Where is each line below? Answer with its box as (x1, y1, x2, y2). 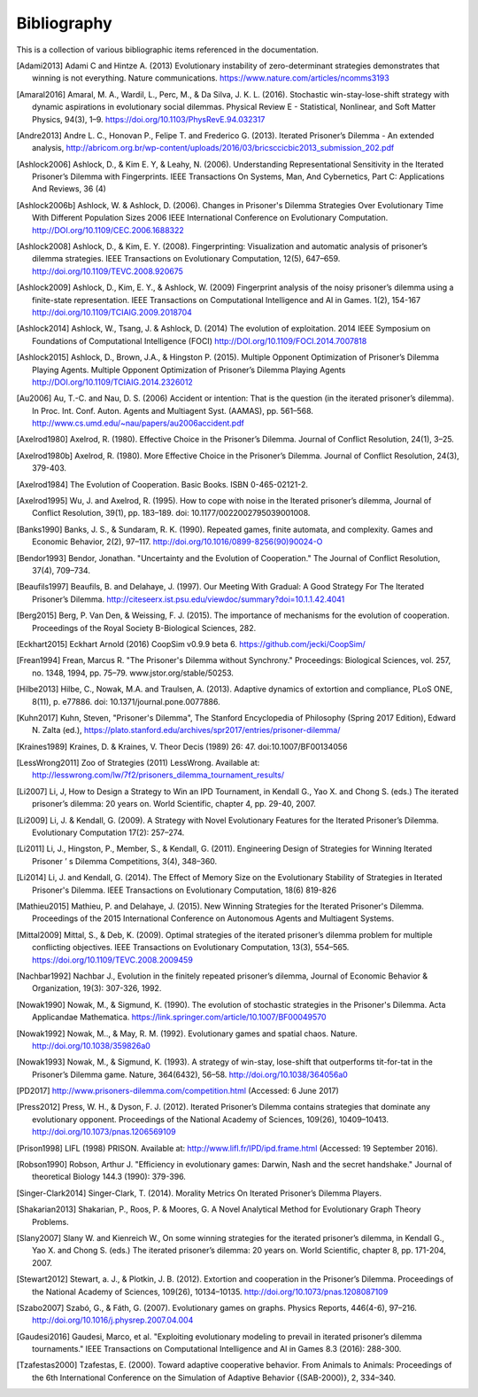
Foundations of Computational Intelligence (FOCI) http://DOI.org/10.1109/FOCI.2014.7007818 (32, 335, 367, 346)
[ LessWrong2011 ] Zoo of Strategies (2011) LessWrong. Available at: (16, 758, 260, 769)
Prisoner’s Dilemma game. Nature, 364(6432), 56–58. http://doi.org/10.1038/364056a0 (32, 1069, 349, 1080)
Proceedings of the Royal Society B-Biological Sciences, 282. (32, 622, 257, 633)
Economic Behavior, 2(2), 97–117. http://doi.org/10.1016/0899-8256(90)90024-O (32, 536, 323, 547)
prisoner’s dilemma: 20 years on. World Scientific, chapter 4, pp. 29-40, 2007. (32, 799, 316, 809)
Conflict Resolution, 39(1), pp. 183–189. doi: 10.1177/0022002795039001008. (32, 508, 311, 519)
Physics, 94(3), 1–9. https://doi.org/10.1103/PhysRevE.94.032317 (32, 113, 266, 124)
